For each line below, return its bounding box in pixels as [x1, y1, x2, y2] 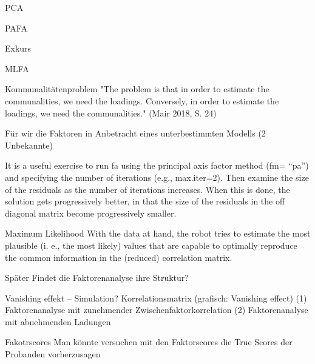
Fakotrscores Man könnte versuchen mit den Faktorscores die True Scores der [5, 335, 293, 348]
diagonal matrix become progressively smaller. [5, 206, 177, 219]
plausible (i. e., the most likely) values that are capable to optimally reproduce [5, 238, 297, 251]
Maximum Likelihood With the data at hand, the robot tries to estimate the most [5, 227, 311, 240]
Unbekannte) [5, 138, 53, 151]
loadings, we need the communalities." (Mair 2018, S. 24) [5, 106, 217, 119]
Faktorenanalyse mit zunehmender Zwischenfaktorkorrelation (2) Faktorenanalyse [5, 303, 308, 316]
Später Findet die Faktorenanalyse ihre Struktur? [5, 271, 189, 284]
